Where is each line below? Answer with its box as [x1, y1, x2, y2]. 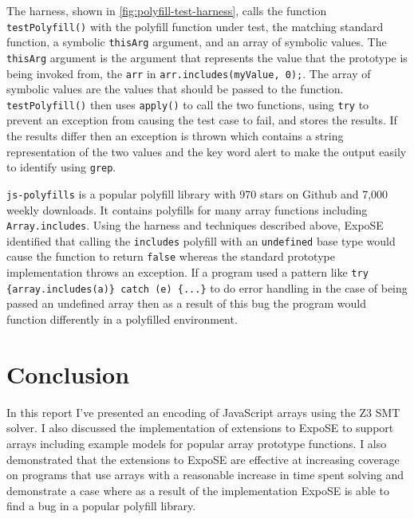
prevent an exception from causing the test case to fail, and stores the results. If [6, 112, 397, 128]
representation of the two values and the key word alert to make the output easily [6, 143, 407, 159]
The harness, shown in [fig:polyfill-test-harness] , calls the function [6, 2, 327, 18]
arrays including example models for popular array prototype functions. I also [6, 434, 387, 451]
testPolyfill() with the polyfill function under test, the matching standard [6, 18, 384, 34]
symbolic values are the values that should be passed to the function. [6, 81, 344, 97]
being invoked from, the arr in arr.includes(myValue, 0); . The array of [6, 65, 371, 81]
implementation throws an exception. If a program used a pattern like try [6, 264, 369, 281]
